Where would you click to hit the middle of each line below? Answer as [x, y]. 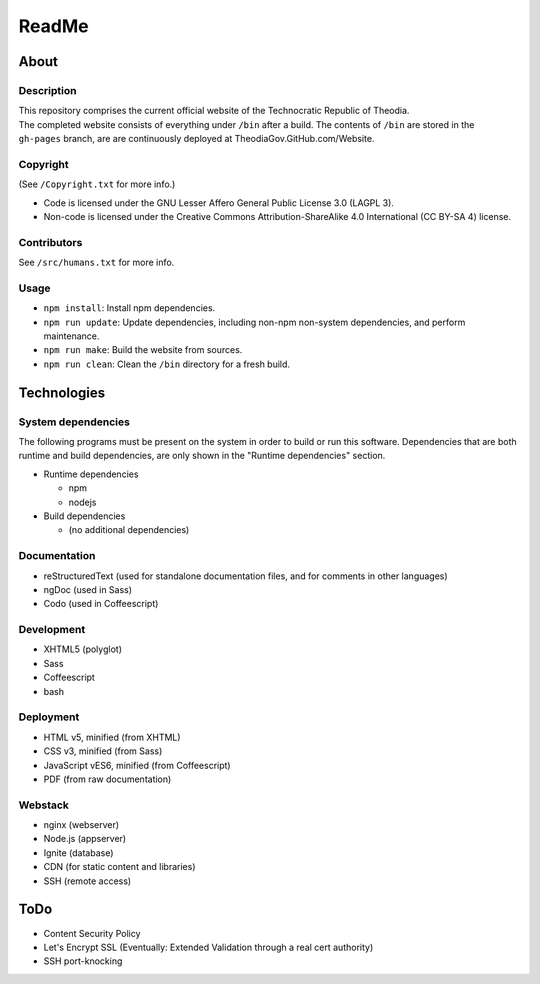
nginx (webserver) [81, 825]
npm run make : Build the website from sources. [143, 350]
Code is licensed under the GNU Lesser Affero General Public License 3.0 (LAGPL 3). [219, 202]
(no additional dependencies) [129, 530]
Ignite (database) [78, 852]
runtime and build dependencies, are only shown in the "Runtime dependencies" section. [202, 456]
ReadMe [53, 26]
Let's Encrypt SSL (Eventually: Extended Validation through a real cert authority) [208, 947]
